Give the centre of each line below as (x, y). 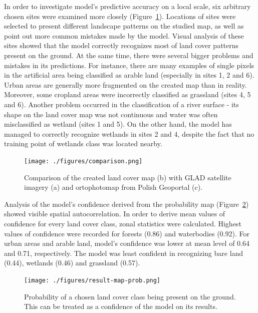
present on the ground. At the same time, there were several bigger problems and (129, 55)
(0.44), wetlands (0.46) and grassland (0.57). (72, 263)
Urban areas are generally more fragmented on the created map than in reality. (125, 84)
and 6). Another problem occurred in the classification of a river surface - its (121, 104)
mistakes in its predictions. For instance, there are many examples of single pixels (129, 65)
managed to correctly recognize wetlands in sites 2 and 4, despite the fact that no (129, 133)
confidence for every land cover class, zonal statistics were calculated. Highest (123, 223)
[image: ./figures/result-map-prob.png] (92, 280)
